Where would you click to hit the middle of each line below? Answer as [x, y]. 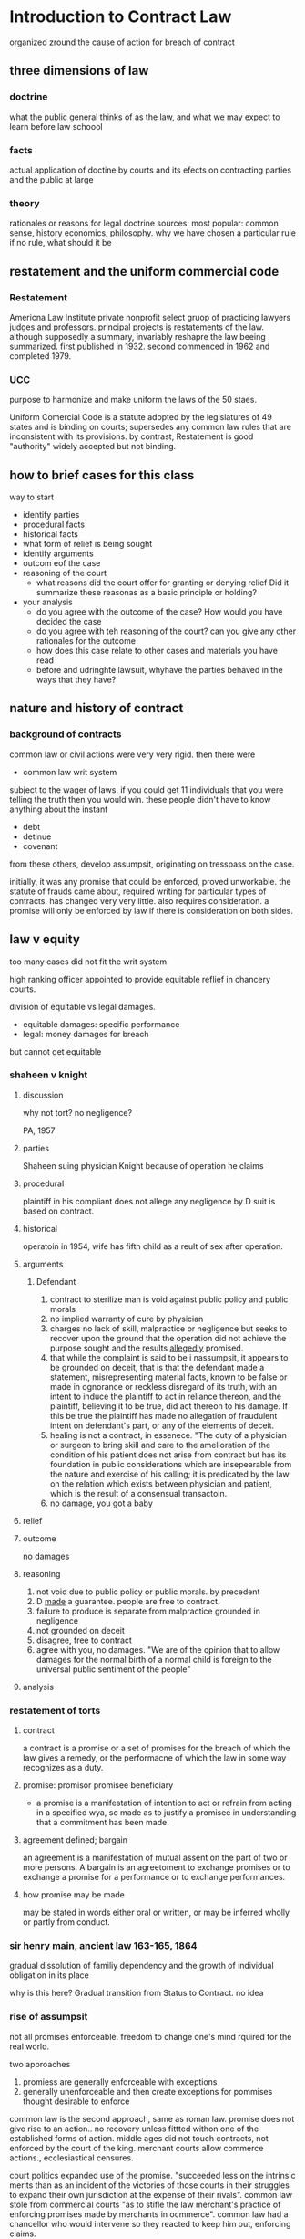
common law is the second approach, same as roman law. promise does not [152, 2118]
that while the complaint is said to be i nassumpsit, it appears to [169, 1357]
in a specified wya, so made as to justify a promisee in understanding [166, 1813]
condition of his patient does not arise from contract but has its [168, 1455]
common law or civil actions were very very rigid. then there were [132, 754]
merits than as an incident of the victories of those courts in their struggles [149, 2185]
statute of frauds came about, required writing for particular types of [138, 891]
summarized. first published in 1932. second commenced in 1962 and [140, 346]
